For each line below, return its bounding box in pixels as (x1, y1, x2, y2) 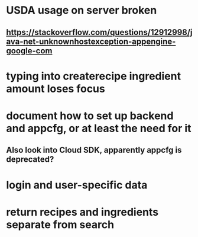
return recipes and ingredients (6, 205, 159, 219)
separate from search (6, 217, 114, 231)
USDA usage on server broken (6, 4, 157, 17)
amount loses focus (6, 82, 105, 95)
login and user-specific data (6, 178, 148, 191)
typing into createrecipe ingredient (6, 69, 181, 83)
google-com (6, 46, 53, 56)
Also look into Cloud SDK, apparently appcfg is (6, 145, 182, 155)
